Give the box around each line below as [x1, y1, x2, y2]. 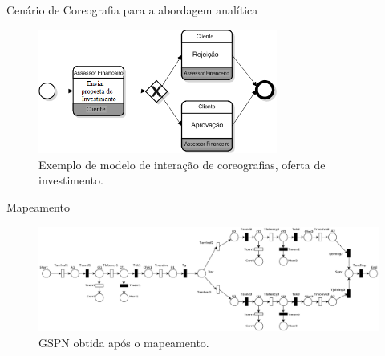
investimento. [38, 172, 103, 188]
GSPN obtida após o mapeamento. [38, 334, 209, 351]
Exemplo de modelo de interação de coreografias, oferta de [38, 156, 326, 172]
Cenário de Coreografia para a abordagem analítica [6, 2, 258, 18]
